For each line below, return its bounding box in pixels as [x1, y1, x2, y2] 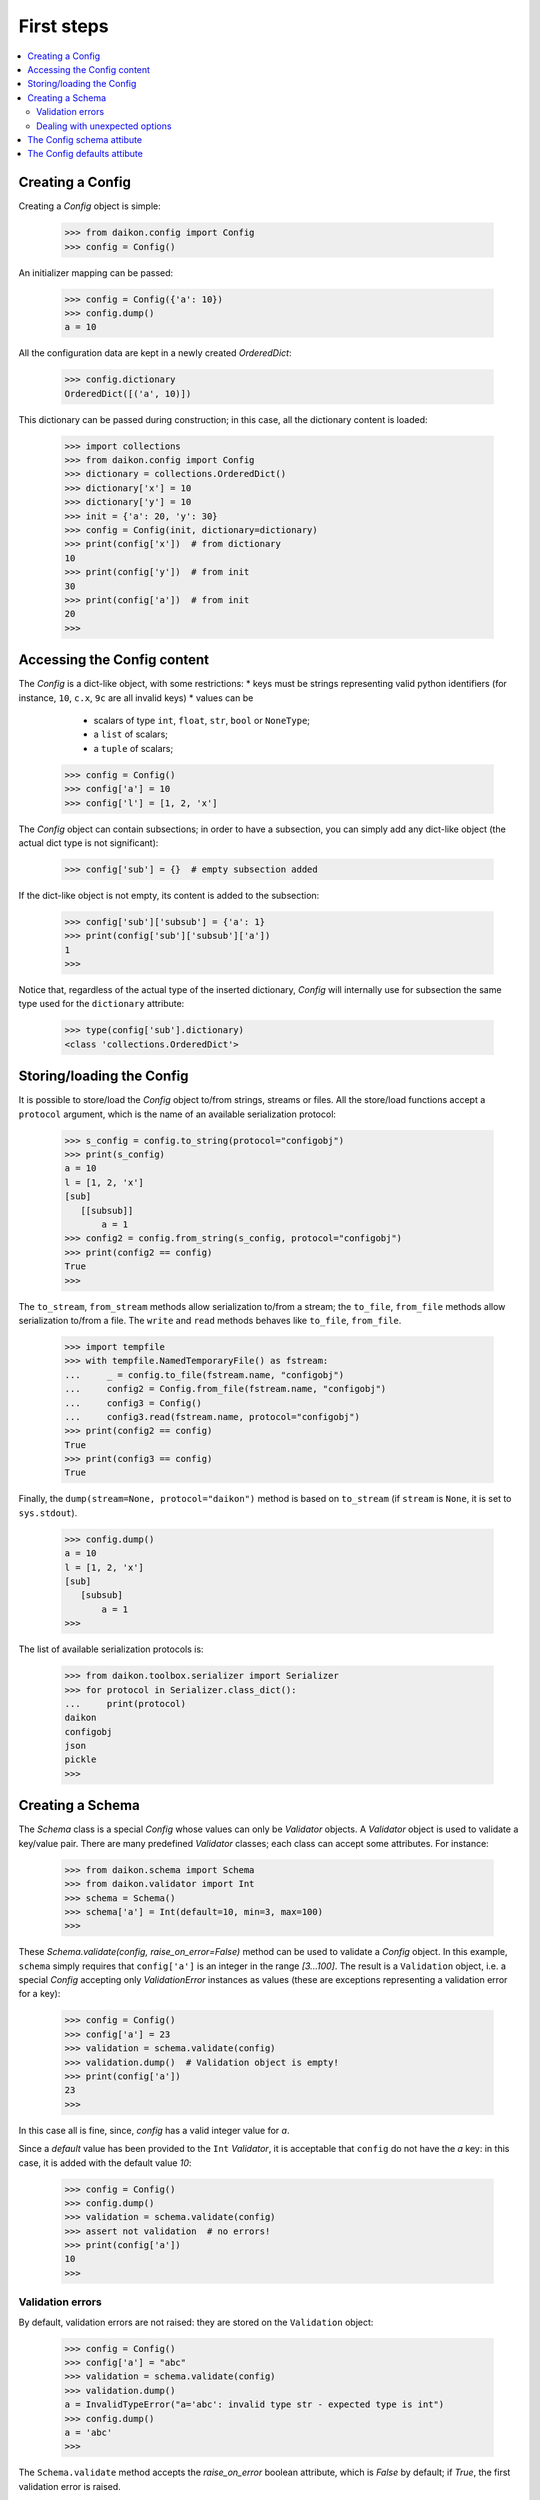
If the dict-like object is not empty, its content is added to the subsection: [18, 889, 320, 901]
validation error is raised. [18, 2480, 122, 2492]
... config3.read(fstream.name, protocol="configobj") [64, 1411, 360, 1422]
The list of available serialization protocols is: [18, 1643, 204, 1655]
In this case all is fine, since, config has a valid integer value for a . [18, 2124, 290, 2136]
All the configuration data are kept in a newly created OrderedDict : [18, 347, 292, 359]
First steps [18, 15, 109, 37]
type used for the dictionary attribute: [18, 998, 185, 1010]
